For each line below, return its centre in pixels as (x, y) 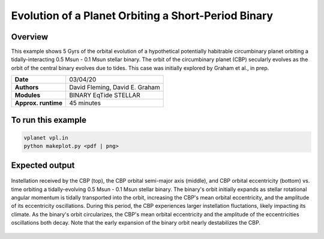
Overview (30, 37)
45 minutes (85, 103)
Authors (27, 87)
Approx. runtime (39, 103)
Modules (28, 95)
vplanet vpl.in (46, 137)
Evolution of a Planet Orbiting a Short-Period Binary (142, 16)
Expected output (43, 165)
